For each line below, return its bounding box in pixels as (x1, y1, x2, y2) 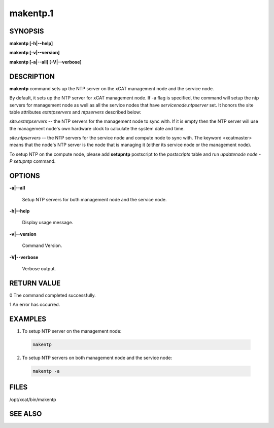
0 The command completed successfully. (9, 292, 96, 298)
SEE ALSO (9, 410, 42, 418)
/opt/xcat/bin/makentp (9, 396, 56, 403)
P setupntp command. (9, 158, 56, 164)
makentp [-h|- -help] (9, 41, 53, 47)
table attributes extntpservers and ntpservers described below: (9, 109, 142, 115)
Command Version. (22, 242, 62, 248)
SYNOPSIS (9, 27, 44, 35)
